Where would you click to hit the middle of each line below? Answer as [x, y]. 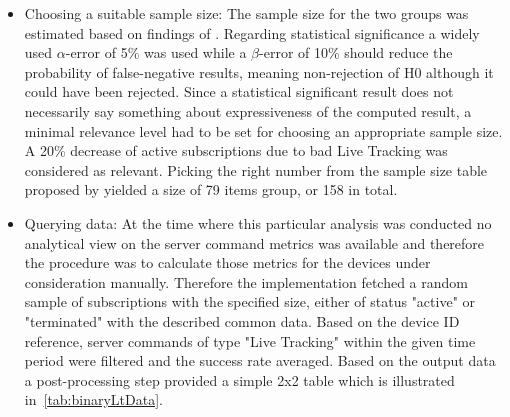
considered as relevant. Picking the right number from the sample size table [256, 169]
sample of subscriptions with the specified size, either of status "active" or [250, 301]
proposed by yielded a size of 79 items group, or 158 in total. [211, 189]
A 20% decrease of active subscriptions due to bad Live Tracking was [236, 150]
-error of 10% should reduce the [356, 52]
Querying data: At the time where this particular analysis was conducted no [258, 222]
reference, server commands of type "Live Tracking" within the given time [250, 340]
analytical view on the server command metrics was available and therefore [254, 242]
